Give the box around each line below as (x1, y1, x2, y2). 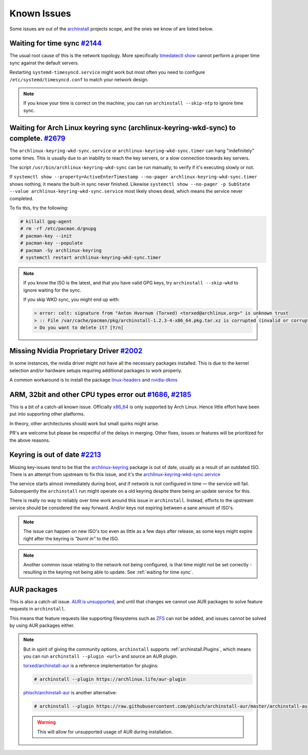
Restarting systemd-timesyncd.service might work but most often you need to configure (9, 69, 205, 76)
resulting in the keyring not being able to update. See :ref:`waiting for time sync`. (23, 569, 194, 575)
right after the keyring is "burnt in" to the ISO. (23, 535, 119, 542)
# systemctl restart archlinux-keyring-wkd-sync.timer (20, 255, 161, 260)
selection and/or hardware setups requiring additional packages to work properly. (9, 367, 182, 373)
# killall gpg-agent (20, 219, 72, 225)
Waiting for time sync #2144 (9, 39, 102, 48)
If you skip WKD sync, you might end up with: (23, 296, 120, 303)
